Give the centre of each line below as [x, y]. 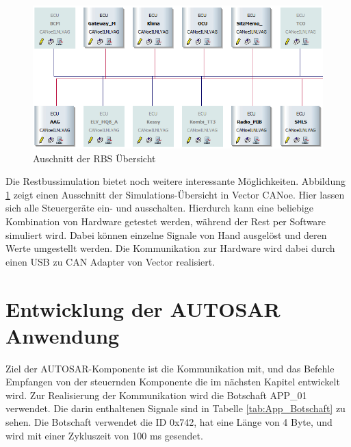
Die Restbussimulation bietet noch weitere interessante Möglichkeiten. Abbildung [176, 181]
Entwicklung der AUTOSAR [143, 308]
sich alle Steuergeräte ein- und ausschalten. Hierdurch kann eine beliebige [159, 208]
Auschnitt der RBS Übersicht [94, 158]
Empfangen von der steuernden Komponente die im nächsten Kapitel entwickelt [173, 382]
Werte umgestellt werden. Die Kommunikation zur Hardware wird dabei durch [170, 248]
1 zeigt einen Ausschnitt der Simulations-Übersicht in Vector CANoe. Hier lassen [175, 194]
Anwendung [63, 335]
